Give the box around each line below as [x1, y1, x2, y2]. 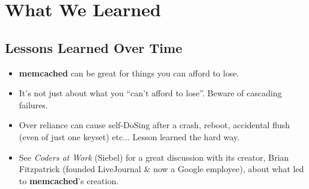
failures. [19, 98, 48, 111]
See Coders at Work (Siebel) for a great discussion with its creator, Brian [19, 150, 289, 163]
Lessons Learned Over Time [5, 38, 182, 57]
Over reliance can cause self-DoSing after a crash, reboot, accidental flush [19, 119, 290, 131]
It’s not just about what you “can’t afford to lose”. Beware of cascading [19, 87, 282, 99]
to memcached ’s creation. [19, 174, 119, 187]
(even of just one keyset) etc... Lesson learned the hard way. [19, 130, 240, 143]
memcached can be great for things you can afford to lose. [19, 66, 239, 79]
